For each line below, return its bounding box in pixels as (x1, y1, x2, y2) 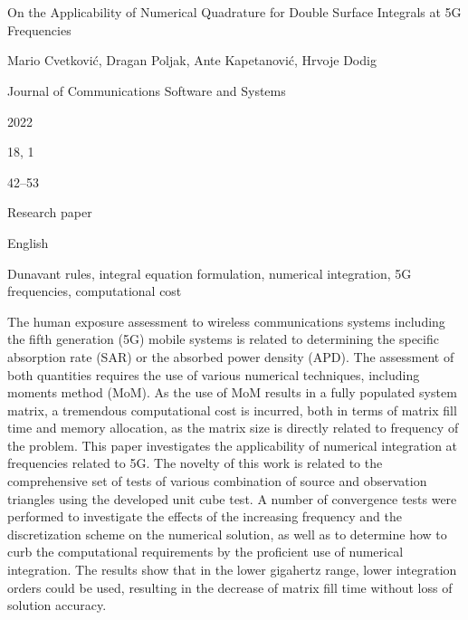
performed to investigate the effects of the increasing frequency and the (7, 507, 402, 526)
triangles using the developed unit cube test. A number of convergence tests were (7, 489, 457, 508)
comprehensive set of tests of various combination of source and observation (7, 472, 427, 491)
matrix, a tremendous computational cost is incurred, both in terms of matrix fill (7, 400, 457, 419)
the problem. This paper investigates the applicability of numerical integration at (7, 435, 458, 454)
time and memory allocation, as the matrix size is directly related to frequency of (7, 418, 459, 437)
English (7, 233, 49, 252)
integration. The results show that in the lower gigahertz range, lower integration (7, 560, 457, 579)
